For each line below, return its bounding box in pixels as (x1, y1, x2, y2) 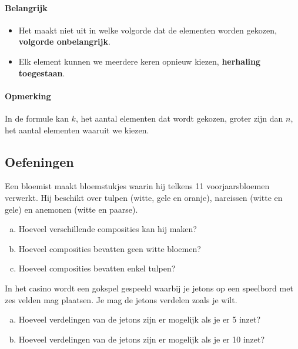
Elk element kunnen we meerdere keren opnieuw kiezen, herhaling (18, 55, 261, 67)
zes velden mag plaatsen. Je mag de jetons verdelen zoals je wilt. (5, 293, 237, 306)
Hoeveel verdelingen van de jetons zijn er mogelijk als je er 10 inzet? (18, 333, 265, 345)
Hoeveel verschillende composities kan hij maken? (18, 223, 197, 235)
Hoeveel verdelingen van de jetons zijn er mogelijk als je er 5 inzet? (18, 313, 261, 325)
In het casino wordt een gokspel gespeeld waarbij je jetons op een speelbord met (5, 281, 293, 294)
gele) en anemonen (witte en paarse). (5, 203, 138, 215)
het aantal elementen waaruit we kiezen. (5, 123, 149, 136)
